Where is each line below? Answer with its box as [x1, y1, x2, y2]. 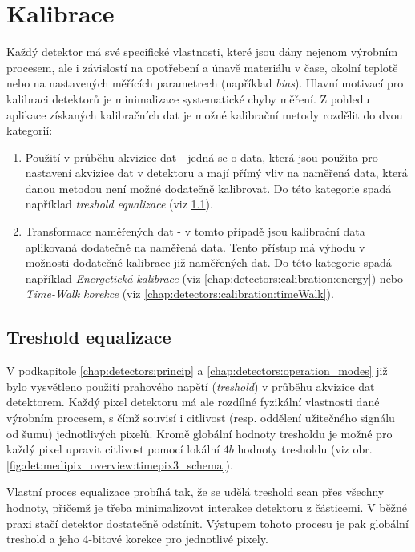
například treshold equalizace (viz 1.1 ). [25, 195, 213, 212]
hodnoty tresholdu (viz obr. [237, 441, 373, 457]
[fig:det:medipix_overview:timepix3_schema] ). [6, 456, 233, 473]
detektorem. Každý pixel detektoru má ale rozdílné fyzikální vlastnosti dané [6, 393, 380, 410]
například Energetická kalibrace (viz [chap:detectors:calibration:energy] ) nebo [25, 269, 404, 286]
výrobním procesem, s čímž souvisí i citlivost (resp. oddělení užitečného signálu [6, 409, 395, 426]
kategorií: [6, 122, 53, 139]
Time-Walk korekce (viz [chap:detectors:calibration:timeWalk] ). [25, 285, 334, 302]
